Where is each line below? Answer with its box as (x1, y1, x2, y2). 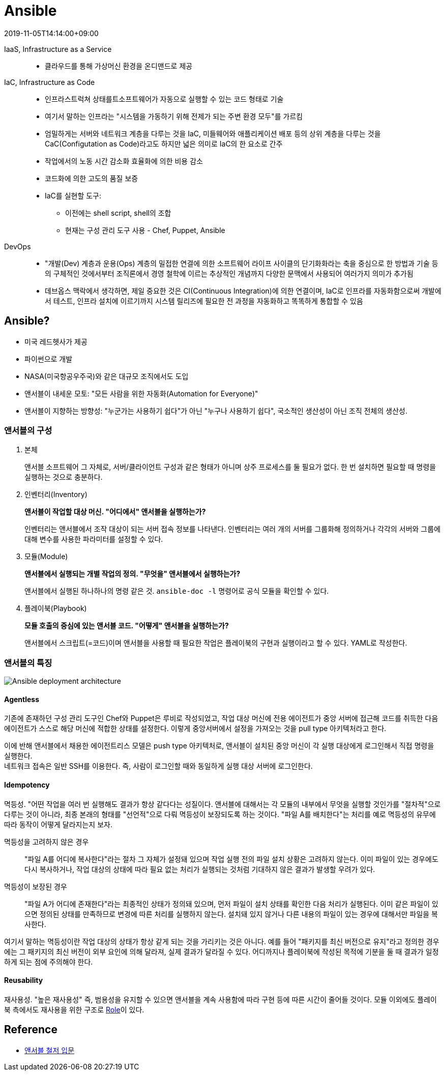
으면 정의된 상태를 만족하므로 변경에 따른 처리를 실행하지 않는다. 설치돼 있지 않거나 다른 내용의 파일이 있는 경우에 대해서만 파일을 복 (24, 909, 438, 918)
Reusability (4, 976, 43, 985)
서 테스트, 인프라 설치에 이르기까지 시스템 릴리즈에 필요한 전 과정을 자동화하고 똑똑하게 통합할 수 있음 (45, 296, 363, 305)
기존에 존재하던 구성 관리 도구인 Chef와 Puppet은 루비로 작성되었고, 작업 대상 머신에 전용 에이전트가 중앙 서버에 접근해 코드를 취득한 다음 (4, 714, 438, 723)
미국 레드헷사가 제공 (24, 337, 87, 346)
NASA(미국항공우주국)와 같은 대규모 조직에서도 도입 (24, 371, 189, 381)
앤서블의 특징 (4, 657, 52, 668)
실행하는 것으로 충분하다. (24, 473, 103, 482)
